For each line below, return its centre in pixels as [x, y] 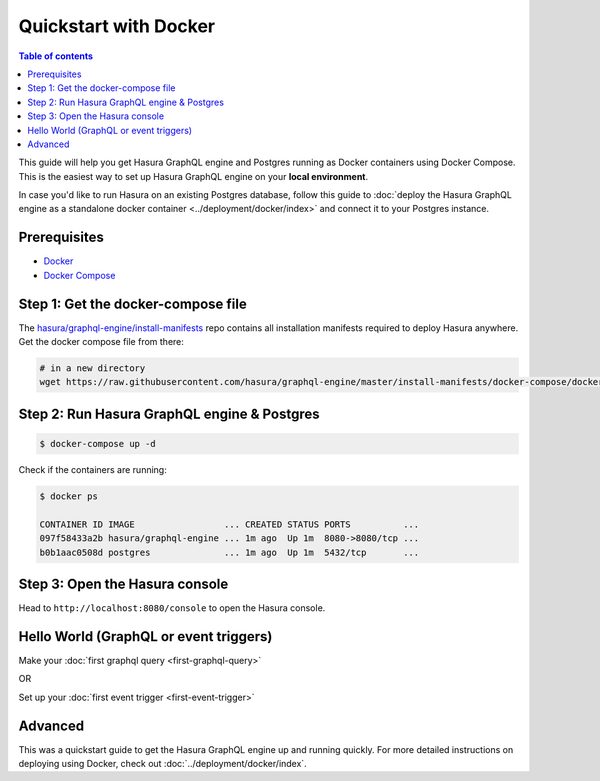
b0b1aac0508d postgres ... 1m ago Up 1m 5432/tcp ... [229, 552]
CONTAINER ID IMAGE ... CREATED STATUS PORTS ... [229, 524]
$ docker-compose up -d [98, 444]
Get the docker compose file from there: [101, 342]
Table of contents [56, 56]
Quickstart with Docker [116, 26]
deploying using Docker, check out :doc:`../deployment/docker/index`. [162, 764]
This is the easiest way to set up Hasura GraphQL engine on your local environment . [193, 176]
